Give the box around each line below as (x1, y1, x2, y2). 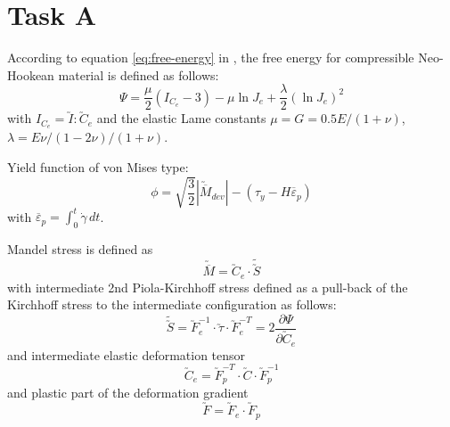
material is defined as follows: (58, 65, 219, 84)
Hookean (7, 65, 54, 84)
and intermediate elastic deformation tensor (7, 345, 246, 364)
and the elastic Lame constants (96, 109, 266, 127)
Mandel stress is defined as (7, 240, 153, 259)
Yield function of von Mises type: (7, 157, 189, 176)
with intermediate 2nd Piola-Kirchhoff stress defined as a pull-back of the (7, 277, 408, 296)
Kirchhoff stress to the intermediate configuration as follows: (7, 295, 337, 314)
